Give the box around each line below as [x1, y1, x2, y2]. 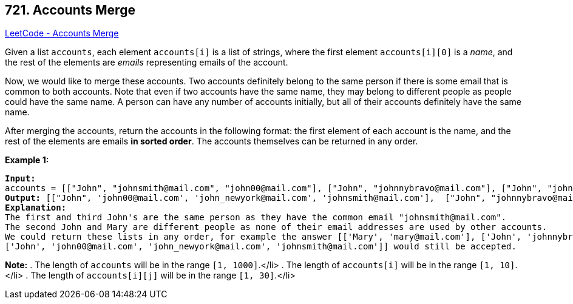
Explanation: [5, 203, 67, 213]
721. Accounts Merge [5, 2, 135, 18]
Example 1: [5, 155, 49, 166]
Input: [5, 174, 36, 184]
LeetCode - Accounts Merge [5, 28, 119, 39]
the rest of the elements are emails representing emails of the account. [5, 57, 288, 68]
